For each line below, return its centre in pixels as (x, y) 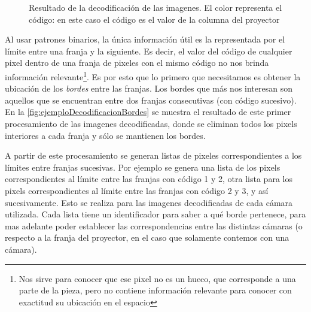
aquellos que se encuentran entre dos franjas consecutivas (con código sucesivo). (151, 100)
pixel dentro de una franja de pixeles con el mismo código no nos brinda (137, 63)
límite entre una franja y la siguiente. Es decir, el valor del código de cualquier (149, 51)
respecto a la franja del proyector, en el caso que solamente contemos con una (147, 237)
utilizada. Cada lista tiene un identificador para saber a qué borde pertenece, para (155, 214)
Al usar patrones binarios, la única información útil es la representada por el (145, 39)
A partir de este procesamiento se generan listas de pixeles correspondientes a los (153, 155)
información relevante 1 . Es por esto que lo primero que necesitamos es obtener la (153, 75)
